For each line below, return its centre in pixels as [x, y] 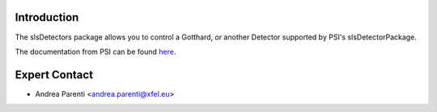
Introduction [47, 17]
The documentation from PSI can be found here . [95, 52]
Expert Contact [54, 75]
